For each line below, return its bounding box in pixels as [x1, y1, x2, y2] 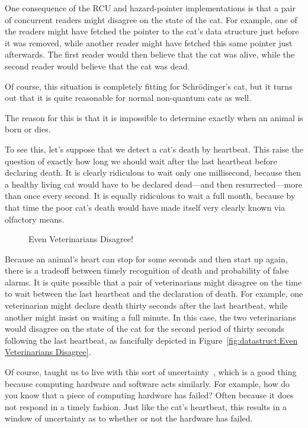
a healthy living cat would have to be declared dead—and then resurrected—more [5, 177, 302, 190]
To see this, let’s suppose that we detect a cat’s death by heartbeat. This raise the [5, 142, 303, 155]
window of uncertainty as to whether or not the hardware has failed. [5, 412, 253, 424]
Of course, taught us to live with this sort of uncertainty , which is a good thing [5, 366, 297, 378]
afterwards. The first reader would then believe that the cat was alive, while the [5, 48, 295, 61]
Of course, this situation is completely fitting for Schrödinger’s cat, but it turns [5, 80, 293, 92]
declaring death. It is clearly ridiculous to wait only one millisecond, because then [5, 166, 301, 179]
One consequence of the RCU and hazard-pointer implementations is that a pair [5, 2, 296, 14]
